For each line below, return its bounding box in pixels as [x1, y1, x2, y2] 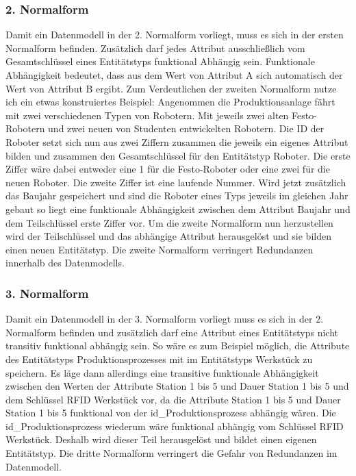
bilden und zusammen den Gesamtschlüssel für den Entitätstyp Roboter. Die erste [5, 148, 351, 162]
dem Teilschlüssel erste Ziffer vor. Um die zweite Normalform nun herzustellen [5, 215, 333, 229]
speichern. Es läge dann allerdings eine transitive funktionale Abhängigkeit [5, 365, 319, 379]
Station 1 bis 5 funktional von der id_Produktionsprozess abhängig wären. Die [5, 405, 336, 420]
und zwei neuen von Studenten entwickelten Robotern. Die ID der [48, 121, 325, 136]
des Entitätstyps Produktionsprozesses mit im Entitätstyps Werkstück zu [5, 351, 313, 366]
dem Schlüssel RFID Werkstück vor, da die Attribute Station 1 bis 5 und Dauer [5, 392, 341, 406]
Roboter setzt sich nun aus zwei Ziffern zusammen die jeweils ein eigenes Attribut [5, 134, 348, 149]
